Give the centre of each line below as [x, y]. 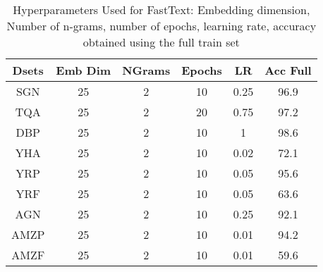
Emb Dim [84, 70]
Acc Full [288, 70]
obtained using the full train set [161, 42]
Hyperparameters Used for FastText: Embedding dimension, [161, 10]
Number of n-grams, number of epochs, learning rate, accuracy [161, 26]
